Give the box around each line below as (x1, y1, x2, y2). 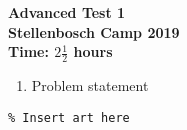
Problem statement (31, 75, 149, 96)
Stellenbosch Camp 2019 (8, 21, 180, 42)
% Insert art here (8, 110, 130, 125)
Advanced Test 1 (8, 2, 126, 22)
